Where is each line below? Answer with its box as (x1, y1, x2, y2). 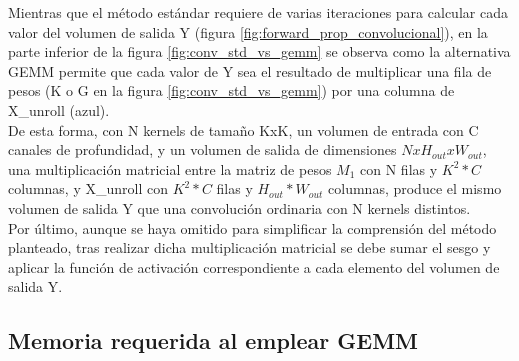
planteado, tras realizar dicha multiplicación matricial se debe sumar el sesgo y (8, 237, 491, 258)
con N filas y (360, 158, 438, 179)
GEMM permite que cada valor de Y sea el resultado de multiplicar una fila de (8, 60, 492, 81)
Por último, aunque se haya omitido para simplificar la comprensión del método (8, 217, 497, 238)
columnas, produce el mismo (328, 178, 502, 199)
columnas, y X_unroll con (8, 178, 168, 199)
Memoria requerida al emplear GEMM (8, 325, 419, 356)
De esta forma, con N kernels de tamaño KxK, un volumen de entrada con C (8, 119, 479, 140)
